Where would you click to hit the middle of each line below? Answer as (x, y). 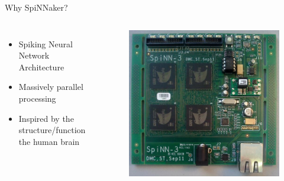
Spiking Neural (46, 43)
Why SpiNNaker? (36, 7)
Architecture (41, 67)
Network (34, 55)
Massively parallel (51, 87)
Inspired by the (46, 118)
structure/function (52, 130)
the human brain (49, 141)
